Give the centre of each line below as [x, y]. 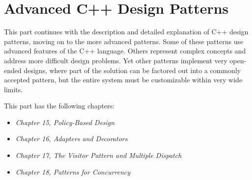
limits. [13, 89]
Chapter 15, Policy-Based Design [65, 122]
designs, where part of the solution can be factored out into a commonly [132, 70]
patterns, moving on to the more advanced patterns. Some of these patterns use [124, 41]
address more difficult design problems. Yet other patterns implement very [116, 60]
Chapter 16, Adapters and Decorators [71, 139]
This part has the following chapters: [59, 106]
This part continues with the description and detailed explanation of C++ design [126, 32]
